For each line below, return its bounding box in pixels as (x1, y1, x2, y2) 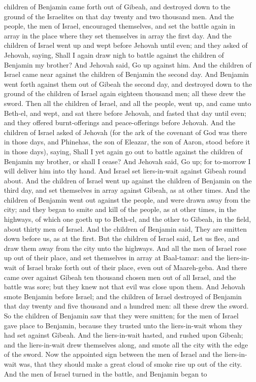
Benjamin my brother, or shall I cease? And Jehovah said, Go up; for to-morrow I (4, 156, 251, 166)
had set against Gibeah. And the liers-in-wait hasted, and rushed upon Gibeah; (4, 330, 243, 340)
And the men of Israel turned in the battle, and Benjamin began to (4, 368, 207, 379)
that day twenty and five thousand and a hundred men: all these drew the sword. (4, 301, 249, 311)
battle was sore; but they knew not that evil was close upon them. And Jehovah (4, 281, 246, 292)
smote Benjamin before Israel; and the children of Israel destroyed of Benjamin (4, 291, 242, 301)
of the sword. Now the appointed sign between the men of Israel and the (4, 349, 223, 359)
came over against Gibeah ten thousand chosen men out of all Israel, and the (4, 272, 236, 282)
